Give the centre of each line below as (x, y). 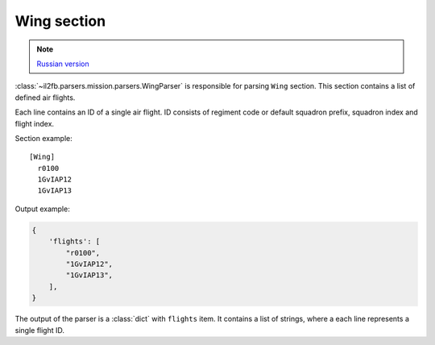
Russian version (63, 64)
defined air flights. (45, 98)
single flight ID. (39, 330)
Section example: (43, 138)
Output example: (42, 209)
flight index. (35, 123)
